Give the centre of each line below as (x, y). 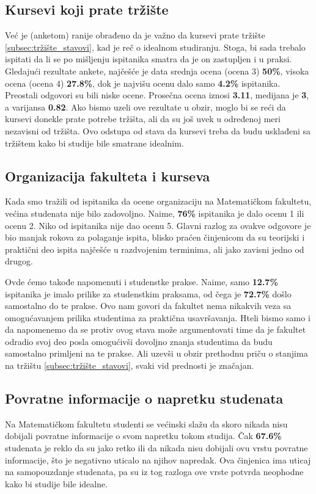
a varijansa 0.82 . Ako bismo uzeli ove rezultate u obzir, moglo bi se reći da (145, 107)
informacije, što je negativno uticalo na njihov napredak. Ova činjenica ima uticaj (158, 459)
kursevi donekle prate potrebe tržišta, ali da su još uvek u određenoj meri (143, 119)
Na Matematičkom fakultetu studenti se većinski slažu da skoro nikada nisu (146, 423)
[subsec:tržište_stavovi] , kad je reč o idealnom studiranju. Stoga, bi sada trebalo (155, 47)
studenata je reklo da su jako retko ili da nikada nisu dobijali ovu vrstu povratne (156, 448)
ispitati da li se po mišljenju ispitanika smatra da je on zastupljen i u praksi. (149, 59)
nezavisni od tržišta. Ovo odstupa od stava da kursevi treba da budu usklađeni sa (158, 130)
